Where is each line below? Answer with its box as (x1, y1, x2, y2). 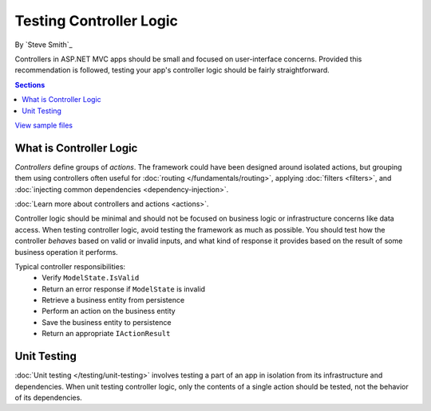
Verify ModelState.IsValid (42, 273, 140, 283)
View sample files (14, 120, 73, 130)
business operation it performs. (14, 247, 119, 256)
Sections (14, 80, 45, 89)
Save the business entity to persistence (42, 317, 172, 327)
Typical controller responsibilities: (14, 261, 126, 271)
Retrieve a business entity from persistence (42, 296, 185, 305)
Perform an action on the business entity (42, 307, 176, 316)
